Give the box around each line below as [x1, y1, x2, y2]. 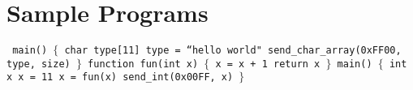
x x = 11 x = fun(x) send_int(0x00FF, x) [6, 71, 234, 84]
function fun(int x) [88, 58, 199, 70]
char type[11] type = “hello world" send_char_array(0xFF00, [64, 45, 402, 57]
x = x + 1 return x [215, 58, 321, 70]
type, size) [6, 58, 71, 70]
